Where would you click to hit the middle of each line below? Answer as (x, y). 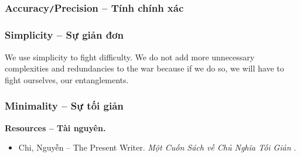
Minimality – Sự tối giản (64, 106)
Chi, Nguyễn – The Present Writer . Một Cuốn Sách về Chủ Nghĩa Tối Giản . (157, 147)
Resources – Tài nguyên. (55, 127)
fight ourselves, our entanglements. (67, 79)
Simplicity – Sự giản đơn (64, 35)
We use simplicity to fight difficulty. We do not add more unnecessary (130, 57)
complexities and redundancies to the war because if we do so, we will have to (144, 68)
